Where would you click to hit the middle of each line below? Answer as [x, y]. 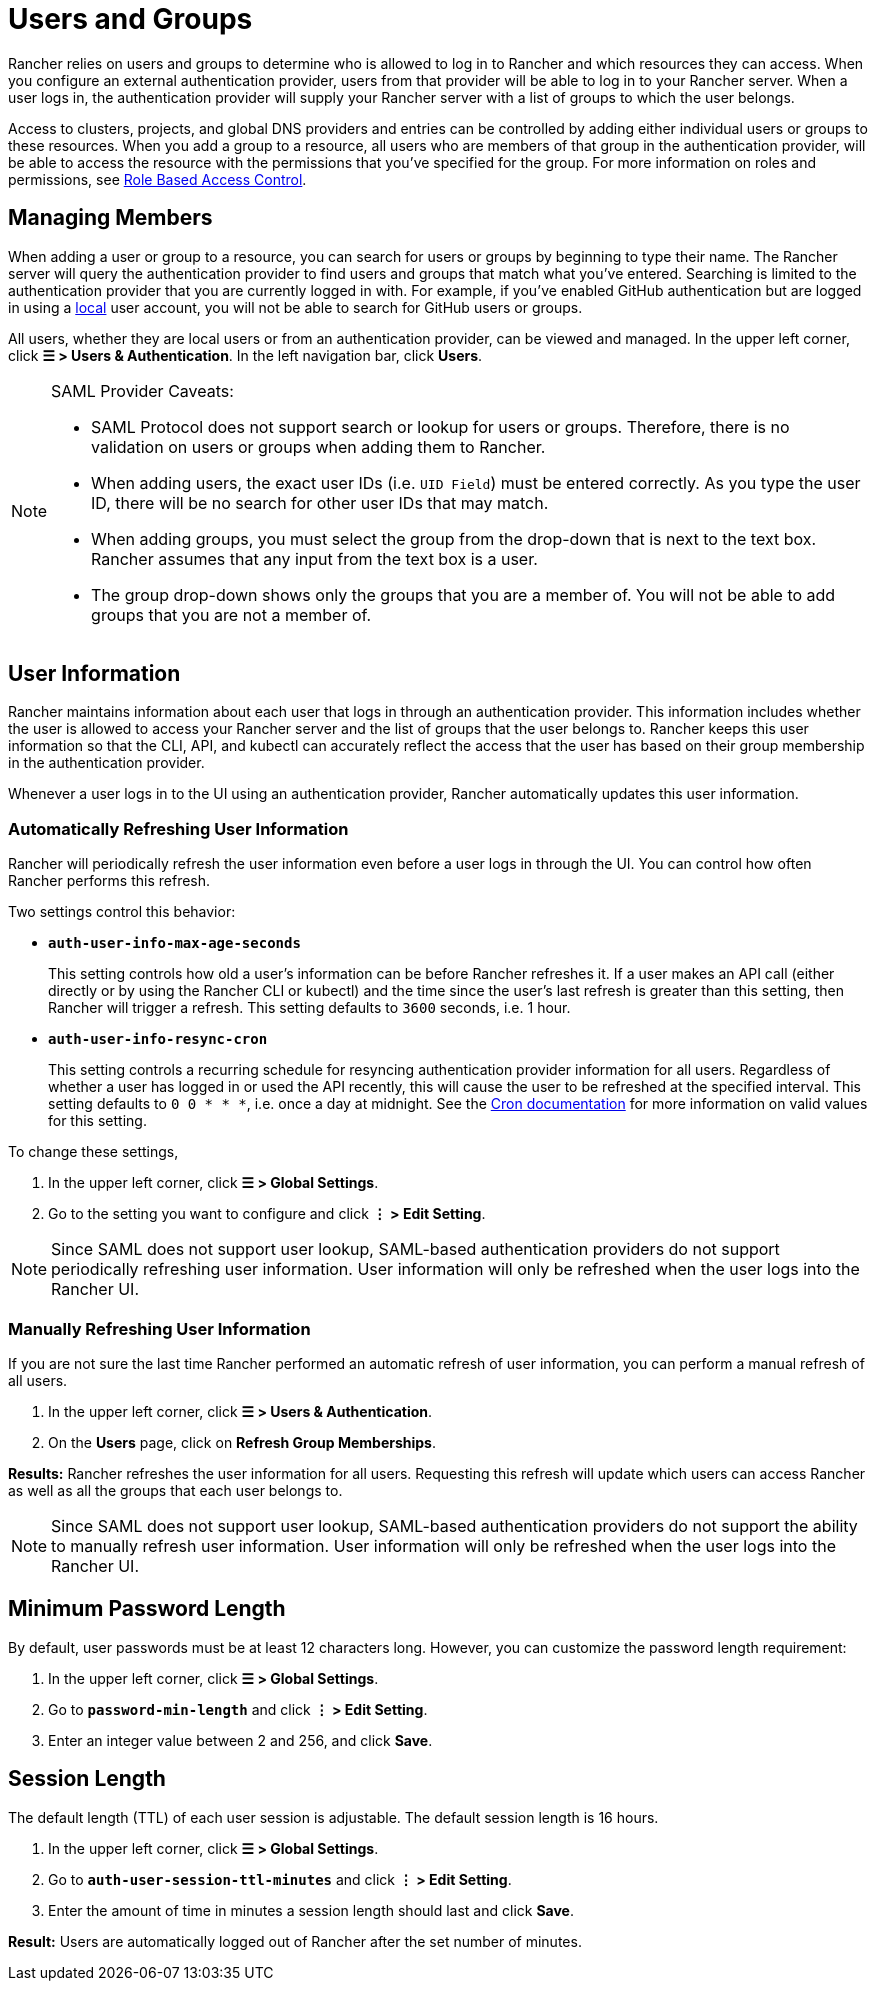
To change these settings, [93, 1152]
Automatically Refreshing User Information [178, 828]
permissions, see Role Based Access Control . [157, 179]
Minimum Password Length [147, 1609]
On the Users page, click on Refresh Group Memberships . [242, 1442]
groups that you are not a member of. [231, 614]
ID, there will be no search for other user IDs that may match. [320, 502]
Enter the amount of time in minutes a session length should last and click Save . [311, 1910]
